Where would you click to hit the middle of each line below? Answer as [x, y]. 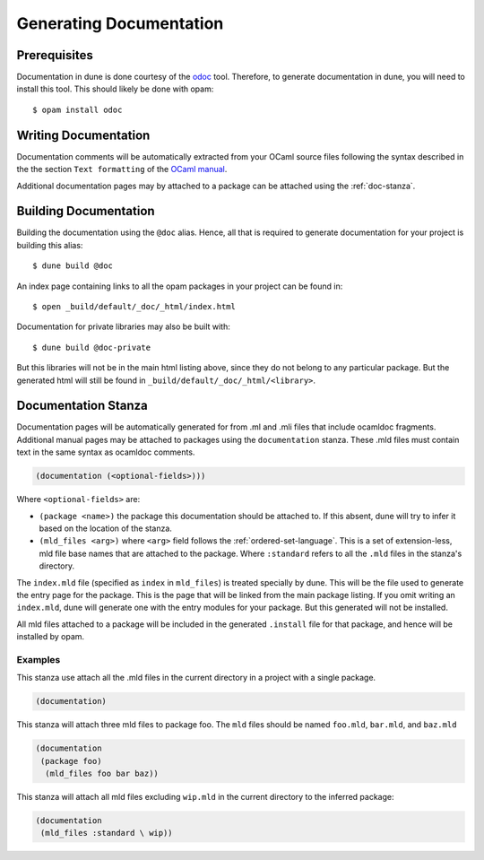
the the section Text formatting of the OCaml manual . [122, 169]
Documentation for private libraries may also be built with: [123, 326]
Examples [39, 659]
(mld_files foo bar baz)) [102, 773]
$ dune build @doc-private [92, 347]
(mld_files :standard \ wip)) [107, 833]
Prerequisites [55, 55]
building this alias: [50, 245]
